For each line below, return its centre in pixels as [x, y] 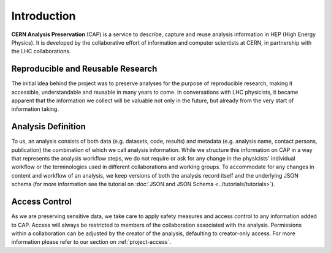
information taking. [35, 109]
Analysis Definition [48, 126]
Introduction [44, 16]
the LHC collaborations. [41, 51]
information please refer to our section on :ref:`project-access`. [91, 242]
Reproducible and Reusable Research [84, 69]
